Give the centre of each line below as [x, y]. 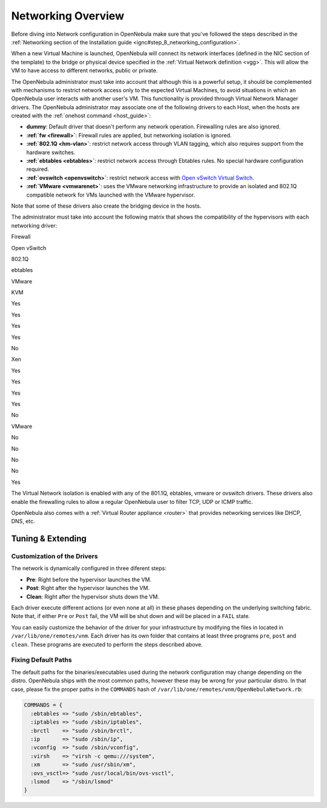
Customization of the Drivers [54, 557]
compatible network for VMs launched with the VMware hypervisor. [111, 195]
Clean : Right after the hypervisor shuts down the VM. [93, 596]
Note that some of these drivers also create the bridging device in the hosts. [106, 206]
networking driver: [34, 225]
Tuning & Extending [49, 539]
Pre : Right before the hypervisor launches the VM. [89, 579]
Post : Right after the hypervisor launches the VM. [88, 588]
